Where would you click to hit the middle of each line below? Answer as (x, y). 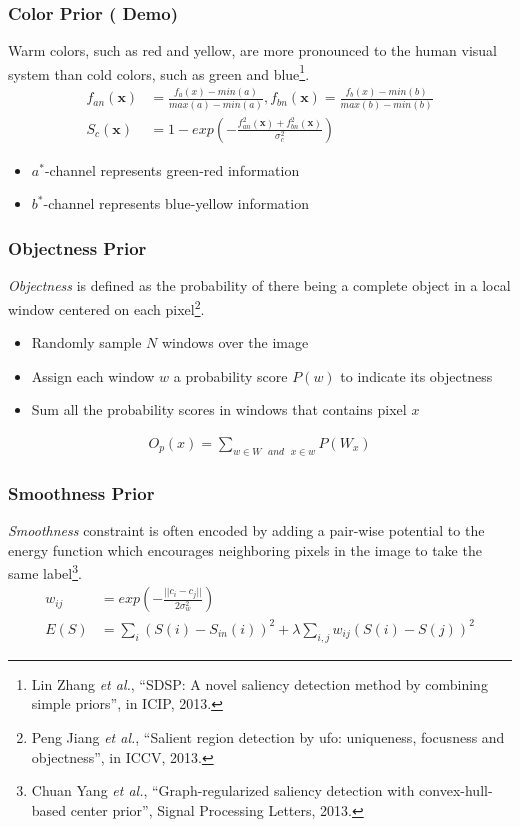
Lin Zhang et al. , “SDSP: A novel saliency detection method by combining (259, 683)
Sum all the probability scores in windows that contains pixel (219, 409)
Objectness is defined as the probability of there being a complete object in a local (259, 285)
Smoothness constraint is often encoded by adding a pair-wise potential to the (246, 529)
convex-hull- (456, 790)
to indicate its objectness (416, 375)
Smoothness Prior (81, 492)
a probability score (230, 375)
